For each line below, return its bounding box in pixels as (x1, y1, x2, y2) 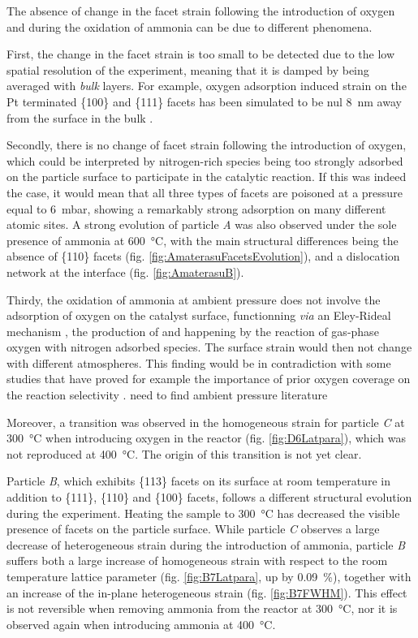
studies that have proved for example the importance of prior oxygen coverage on (6, 370, 411, 387)
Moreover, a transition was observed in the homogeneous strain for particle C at (6, 413, 405, 430)
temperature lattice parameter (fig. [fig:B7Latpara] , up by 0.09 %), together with (6, 568, 412, 584)
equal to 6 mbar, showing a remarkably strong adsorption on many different (6, 200, 386, 217)
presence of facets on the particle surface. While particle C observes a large (6, 520, 380, 537)
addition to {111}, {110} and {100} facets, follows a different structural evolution (6, 489, 412, 506)
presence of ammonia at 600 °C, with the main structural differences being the (6, 231, 399, 248)
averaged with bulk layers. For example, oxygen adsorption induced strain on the (6, 77, 407, 94)
